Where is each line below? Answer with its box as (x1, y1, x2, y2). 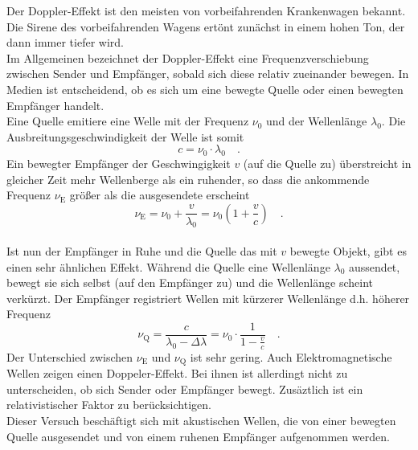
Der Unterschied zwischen (6, 348, 133, 365)
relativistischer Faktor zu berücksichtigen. (6, 396, 211, 413)
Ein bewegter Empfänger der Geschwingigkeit (6, 155, 231, 172)
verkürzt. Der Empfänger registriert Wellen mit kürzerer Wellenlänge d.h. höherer (6, 289, 410, 306)
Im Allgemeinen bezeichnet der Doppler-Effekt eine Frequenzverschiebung (6, 49, 369, 66)
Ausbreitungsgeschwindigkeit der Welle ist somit (6, 128, 244, 145)
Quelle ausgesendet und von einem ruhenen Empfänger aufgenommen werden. (6, 427, 390, 444)
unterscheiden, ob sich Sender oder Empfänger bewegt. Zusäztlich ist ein (6, 380, 363, 397)
